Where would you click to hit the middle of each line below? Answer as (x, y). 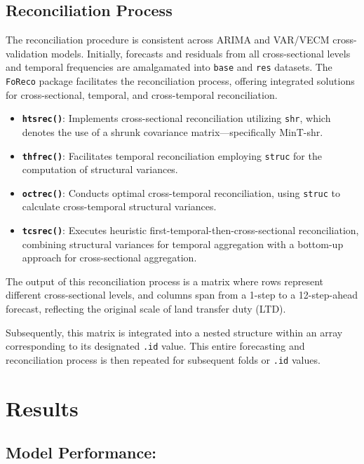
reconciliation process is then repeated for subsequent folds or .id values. (163, 359)
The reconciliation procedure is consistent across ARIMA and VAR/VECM (168, 40)
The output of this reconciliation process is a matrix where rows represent (164, 281)
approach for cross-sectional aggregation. (109, 258)
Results (42, 408)
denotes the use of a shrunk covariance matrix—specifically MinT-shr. (173, 131)
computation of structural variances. (100, 169)
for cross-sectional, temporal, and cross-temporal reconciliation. (142, 94)
